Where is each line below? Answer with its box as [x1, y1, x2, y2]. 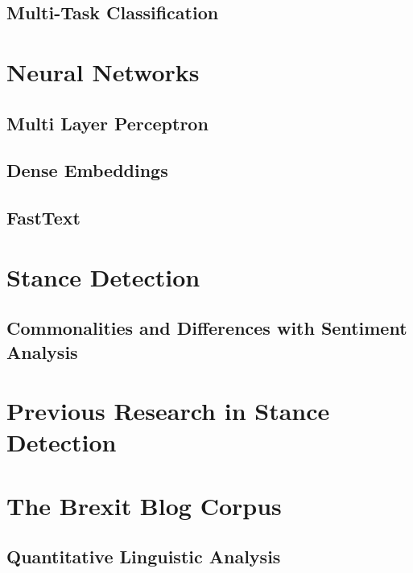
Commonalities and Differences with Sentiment [6, 315, 407, 340]
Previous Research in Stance [6, 394, 330, 427]
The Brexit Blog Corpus [6, 488, 282, 521]
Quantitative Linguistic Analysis [6, 544, 281, 569]
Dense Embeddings [6, 158, 168, 183]
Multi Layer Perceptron [6, 110, 209, 135]
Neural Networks [6, 55, 200, 88]
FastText [6, 205, 81, 230]
